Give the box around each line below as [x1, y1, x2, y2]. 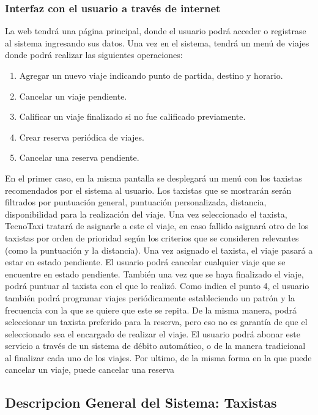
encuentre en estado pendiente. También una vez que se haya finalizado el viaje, [5, 267, 304, 280]
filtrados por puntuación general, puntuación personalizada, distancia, [5, 196, 267, 208]
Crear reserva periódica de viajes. [19, 130, 144, 143]
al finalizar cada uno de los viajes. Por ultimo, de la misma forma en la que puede [5, 351, 312, 364]
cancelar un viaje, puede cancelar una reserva [5, 363, 175, 376]
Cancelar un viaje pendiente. [19, 89, 127, 102]
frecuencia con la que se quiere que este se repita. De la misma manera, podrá [5, 303, 297, 316]
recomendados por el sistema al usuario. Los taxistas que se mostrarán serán [5, 183, 292, 196]
